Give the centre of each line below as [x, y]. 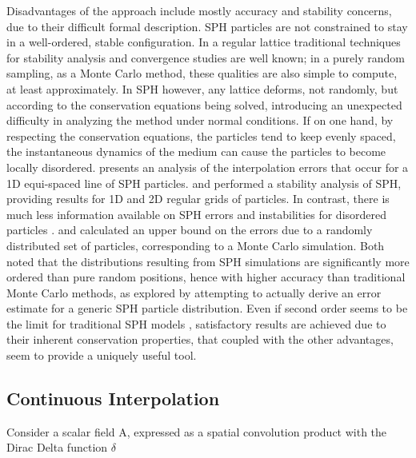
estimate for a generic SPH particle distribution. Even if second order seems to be [207, 308]
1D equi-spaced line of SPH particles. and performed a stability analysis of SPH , [204, 183]
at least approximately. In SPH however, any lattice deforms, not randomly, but [202, 88]
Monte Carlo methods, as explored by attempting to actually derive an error [194, 292]
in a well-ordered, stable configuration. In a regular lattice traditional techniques [204, 42]
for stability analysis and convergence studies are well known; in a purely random [206, 57]
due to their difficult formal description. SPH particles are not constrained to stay [207, 26]
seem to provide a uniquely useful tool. [102, 355]
